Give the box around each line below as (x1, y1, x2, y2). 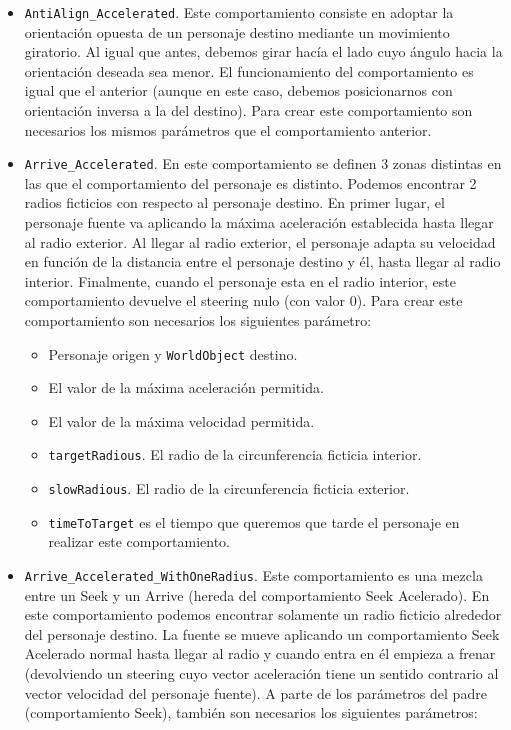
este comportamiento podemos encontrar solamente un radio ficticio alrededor (24, 604, 502, 625)
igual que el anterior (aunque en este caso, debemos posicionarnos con (24, 80, 453, 101)
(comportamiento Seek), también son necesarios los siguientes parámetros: (24, 702, 478, 723)
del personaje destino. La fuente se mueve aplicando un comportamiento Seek (24, 623, 500, 644)
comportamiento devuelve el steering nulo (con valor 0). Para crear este (24, 290, 463, 311)
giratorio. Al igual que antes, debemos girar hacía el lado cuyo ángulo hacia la (24, 41, 503, 62)
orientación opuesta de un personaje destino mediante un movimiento (24, 21, 450, 42)
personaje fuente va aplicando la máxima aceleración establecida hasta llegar (24, 212, 494, 233)
